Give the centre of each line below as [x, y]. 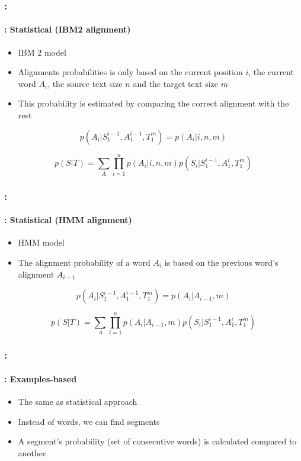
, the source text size [85, 83]
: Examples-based [41, 378]
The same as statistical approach [78, 401]
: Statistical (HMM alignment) [68, 220]
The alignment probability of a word [84, 262]
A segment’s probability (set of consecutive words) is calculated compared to [157, 441]
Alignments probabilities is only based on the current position [130, 72]
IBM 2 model [42, 52]
